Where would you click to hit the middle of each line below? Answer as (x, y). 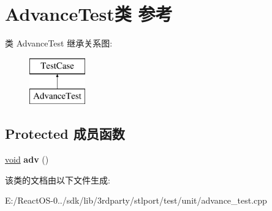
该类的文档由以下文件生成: (58, 180)
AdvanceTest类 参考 (89, 14)
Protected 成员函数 (65, 134)
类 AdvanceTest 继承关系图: (59, 43)
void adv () (27, 159)
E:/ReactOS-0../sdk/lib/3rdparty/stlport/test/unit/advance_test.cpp (136, 200)
